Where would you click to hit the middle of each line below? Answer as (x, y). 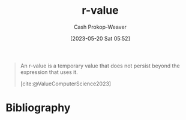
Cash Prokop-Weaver (100, 27)
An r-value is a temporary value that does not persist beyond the (100, 66)
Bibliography (38, 108)
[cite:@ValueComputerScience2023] (66, 84)
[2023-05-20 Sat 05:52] (100, 38)
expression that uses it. (49, 72)
